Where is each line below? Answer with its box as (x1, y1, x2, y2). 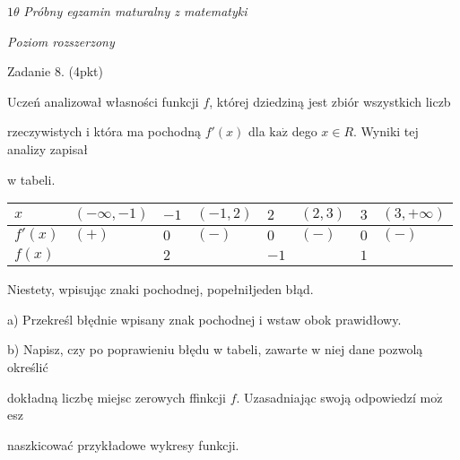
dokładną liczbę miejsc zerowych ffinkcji (7, 387, 226, 406)
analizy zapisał (7, 139, 88, 158)
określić (7, 357, 48, 376)
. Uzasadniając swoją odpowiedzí (236, 387, 416, 406)
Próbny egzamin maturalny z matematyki (23, 2, 247, 20)
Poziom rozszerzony (7, 31, 115, 50)
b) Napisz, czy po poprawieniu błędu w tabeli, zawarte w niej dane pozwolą (7, 340, 423, 359)
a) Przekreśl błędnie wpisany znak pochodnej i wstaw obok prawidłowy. (7, 309, 402, 328)
